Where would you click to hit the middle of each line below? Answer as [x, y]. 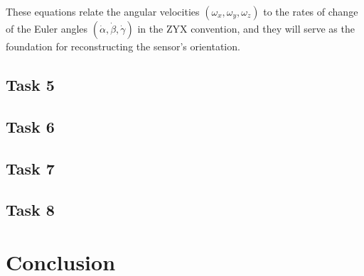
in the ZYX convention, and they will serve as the [246, 28]
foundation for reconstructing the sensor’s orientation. [123, 46]
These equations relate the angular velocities [103, 11]
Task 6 [30, 126]
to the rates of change [311, 11]
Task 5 [30, 84]
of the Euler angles [47, 28]
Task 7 [30, 168]
